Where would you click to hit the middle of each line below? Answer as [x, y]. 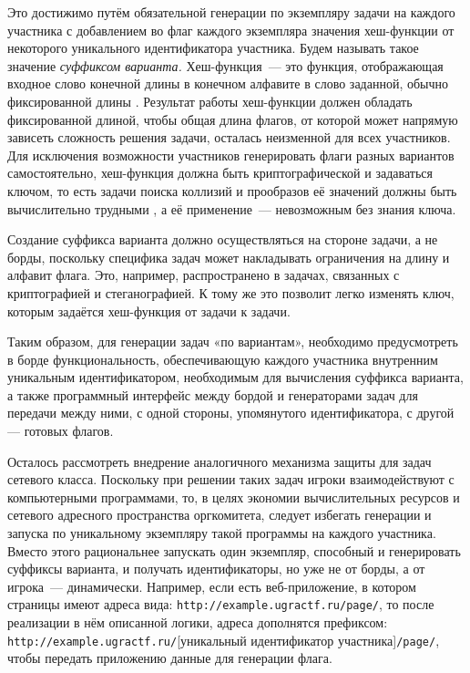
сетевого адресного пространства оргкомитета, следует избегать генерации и [220, 515]
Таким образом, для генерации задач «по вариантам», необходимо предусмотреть [233, 342]
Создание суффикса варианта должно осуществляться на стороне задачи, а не [223, 239]
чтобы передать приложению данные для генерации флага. [170, 658]
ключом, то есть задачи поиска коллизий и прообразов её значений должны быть [232, 190]
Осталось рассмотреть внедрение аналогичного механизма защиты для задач [220, 461]
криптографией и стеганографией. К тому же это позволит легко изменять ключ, [231, 292]
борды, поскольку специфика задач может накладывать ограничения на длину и [229, 257]
